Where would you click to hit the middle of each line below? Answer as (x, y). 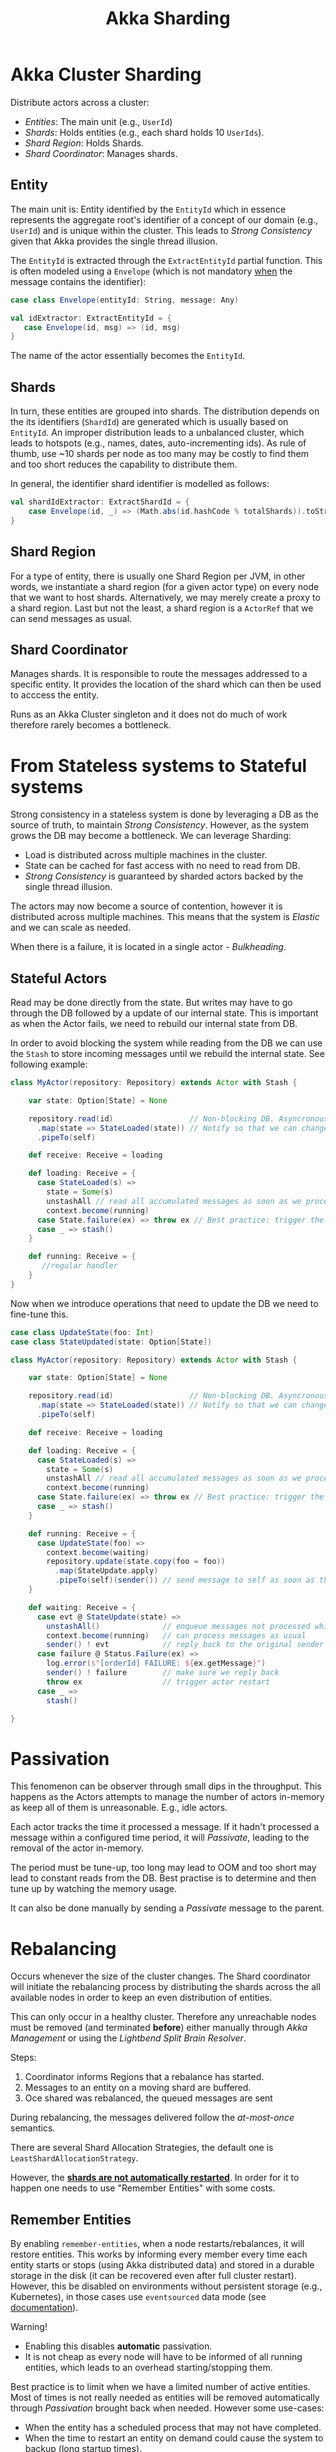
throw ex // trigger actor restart (158, 1682)
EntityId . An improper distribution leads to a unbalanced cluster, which (157, 433)
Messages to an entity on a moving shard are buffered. (138, 2088)
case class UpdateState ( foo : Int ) (82, 1332)
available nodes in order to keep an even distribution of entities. (141, 1998)
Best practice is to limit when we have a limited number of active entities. (160, 2387)
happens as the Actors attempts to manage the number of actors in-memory (167, 1797)
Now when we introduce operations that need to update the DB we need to (164, 1303)
